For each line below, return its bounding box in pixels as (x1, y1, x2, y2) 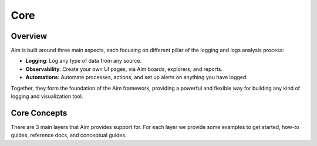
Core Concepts (11, 108, 68, 118)
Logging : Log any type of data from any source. (25, 57, 142, 64)
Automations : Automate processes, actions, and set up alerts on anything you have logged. (25, 74, 248, 81)
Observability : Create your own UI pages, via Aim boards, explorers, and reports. (25, 65, 223, 73)
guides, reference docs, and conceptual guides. (11, 132, 127, 139)
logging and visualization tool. (11, 93, 83, 100)
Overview (11, 31, 48, 41)
